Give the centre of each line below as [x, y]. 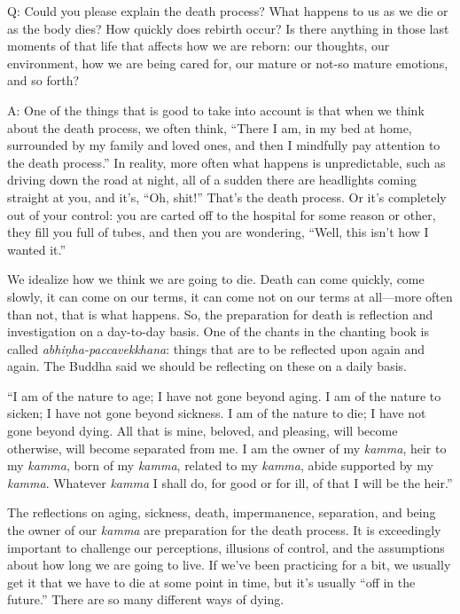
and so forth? [43, 80]
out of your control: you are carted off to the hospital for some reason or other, [222, 214]
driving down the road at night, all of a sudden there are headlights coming [212, 180]
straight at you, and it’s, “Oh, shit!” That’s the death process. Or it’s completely [227, 197]
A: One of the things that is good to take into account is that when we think [216, 110]
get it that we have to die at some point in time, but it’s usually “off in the [211, 582]
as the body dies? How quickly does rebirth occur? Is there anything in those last [228, 28]
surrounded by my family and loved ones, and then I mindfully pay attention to [224, 145]
